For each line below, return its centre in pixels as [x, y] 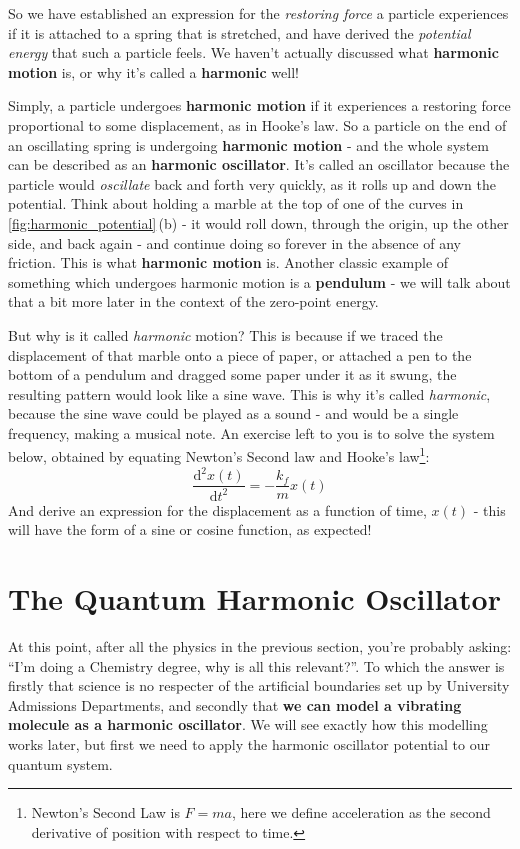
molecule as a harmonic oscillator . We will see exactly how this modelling [248, 724]
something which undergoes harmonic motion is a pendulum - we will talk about [259, 281]
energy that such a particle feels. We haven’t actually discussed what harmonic [253, 52]
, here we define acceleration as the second [361, 812]
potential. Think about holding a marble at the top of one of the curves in [236, 203]
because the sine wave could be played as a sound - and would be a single [233, 413]
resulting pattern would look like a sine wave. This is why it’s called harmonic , [249, 393]
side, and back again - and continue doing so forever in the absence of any [234, 242]
